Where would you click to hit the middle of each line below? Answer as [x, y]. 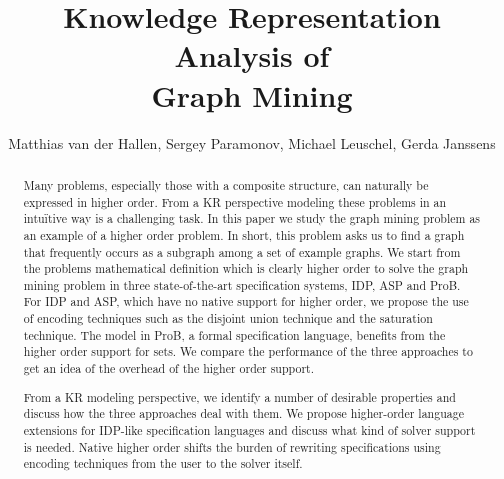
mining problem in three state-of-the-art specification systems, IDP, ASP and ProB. [242, 284]
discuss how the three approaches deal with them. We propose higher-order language [243, 413]
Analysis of [252, 55]
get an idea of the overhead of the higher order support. [169, 368]
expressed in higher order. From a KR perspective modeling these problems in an [235, 201]
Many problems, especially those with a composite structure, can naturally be [226, 184]
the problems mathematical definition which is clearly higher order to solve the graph [246, 268]
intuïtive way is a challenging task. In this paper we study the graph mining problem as [252, 218]
